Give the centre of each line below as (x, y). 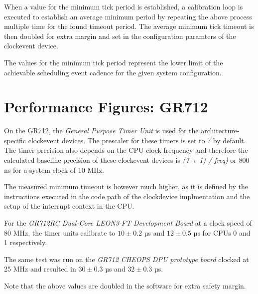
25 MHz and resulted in (40, 269)
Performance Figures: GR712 (106, 107)
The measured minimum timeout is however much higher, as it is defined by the (126, 186)
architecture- (220, 131)
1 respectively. (26, 242)
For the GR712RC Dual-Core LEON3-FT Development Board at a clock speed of (128, 223)
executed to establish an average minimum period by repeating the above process (128, 16)
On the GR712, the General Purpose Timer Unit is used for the (101, 131)
